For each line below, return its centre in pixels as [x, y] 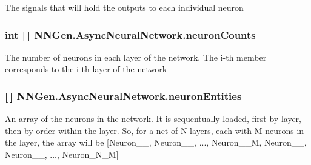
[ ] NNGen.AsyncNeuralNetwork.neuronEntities [123, 96]
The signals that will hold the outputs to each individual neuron [124, 7]
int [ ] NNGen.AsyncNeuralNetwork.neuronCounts [130, 34]
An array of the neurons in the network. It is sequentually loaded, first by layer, [153, 119]
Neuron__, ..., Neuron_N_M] [62, 154]
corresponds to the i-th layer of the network [86, 69]
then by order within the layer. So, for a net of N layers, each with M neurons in [155, 130]
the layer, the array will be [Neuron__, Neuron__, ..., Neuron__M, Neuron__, [156, 142]
